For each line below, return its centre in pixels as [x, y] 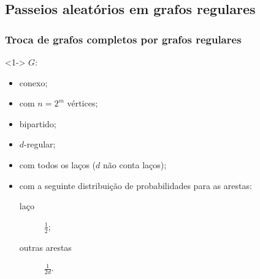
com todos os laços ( [58, 164]
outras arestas [45, 247]
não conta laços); [135, 164]
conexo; [33, 82]
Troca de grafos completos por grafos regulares [123, 39]
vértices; [82, 103]
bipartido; [38, 123]
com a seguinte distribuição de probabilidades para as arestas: [136, 185]
